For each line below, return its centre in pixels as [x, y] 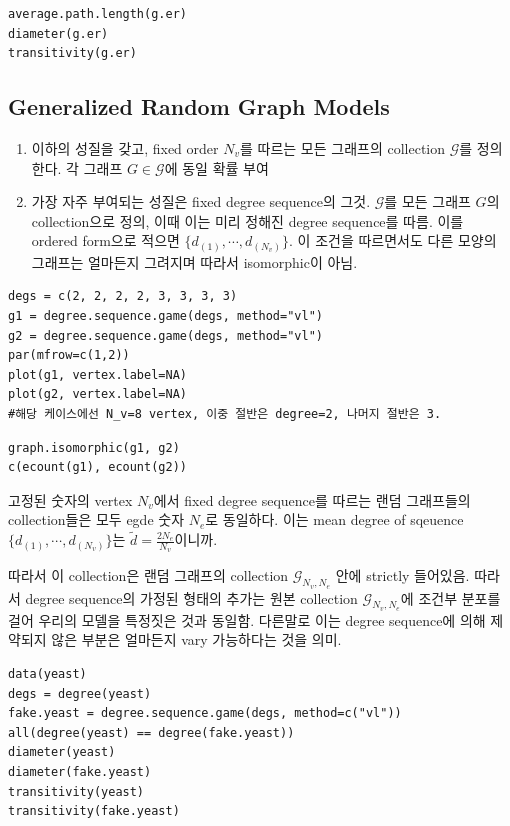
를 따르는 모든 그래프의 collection [343, 147]
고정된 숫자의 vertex [70, 499]
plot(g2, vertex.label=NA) [97, 394]
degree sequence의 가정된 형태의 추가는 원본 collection [191, 597]
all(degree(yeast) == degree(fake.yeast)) [151, 732]
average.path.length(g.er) [97, 14]
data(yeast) [47, 674]
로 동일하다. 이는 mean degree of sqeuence [334, 519]
